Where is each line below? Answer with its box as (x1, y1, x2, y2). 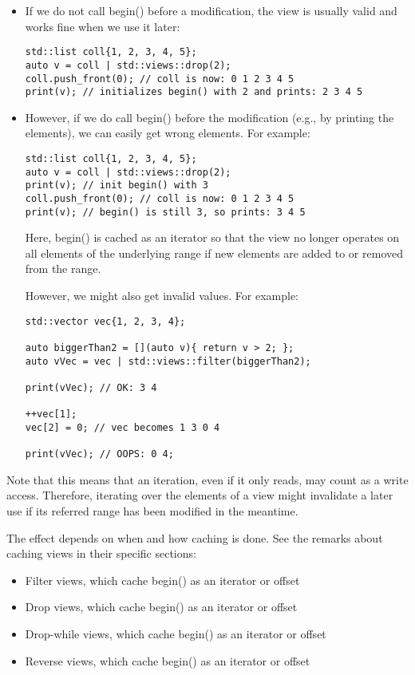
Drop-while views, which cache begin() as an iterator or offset (25, 626, 326, 642)
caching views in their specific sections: (6, 545, 196, 562)
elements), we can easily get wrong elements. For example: (25, 124, 310, 141)
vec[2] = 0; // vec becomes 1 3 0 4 (25, 421, 220, 433)
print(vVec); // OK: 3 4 (25, 381, 157, 393)
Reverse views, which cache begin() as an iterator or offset (25, 652, 310, 669)
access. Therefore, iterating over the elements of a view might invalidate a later (6, 487, 393, 503)
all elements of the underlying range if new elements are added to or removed (25, 244, 403, 261)
